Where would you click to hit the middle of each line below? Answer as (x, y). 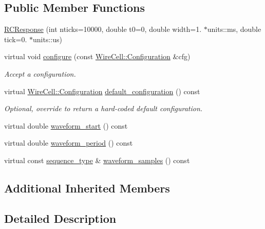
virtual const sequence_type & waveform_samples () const (97, 160)
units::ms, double (234, 29)
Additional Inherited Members (87, 188)
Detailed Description (60, 218)
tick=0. (16, 39)
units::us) (48, 39)
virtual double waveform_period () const (69, 143)
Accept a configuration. (40, 73)
